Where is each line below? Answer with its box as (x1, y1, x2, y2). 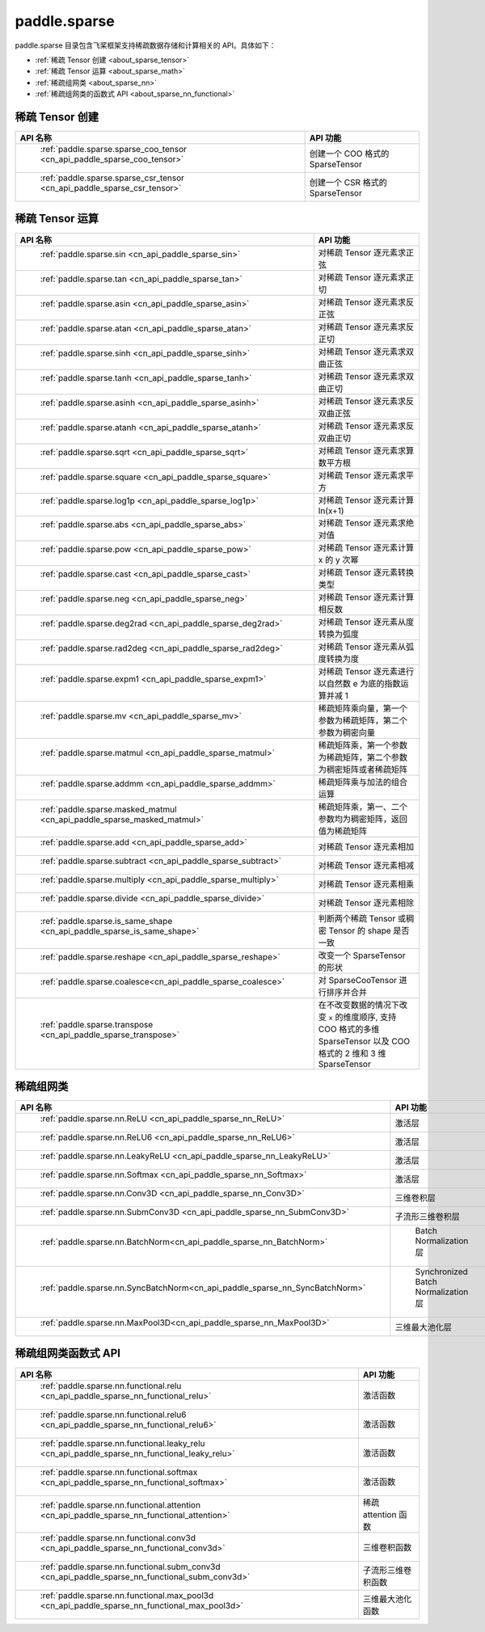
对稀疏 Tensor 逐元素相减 (318, 859, 415, 871)
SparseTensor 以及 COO (318, 1035, 411, 1047)
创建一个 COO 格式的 (309, 148, 390, 159)
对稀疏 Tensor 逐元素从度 (318, 616, 415, 627)
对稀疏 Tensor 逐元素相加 (318, 841, 415, 852)
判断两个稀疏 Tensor (318, 913, 396, 924)
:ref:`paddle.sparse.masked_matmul (40, 803, 177, 815)
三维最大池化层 (394, 1322, 453, 1333)
